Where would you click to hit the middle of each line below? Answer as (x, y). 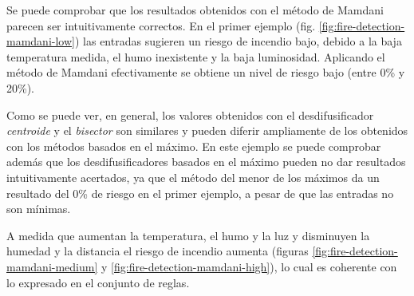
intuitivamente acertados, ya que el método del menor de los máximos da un (193, 177)
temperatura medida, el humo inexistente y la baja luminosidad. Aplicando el (196, 56)
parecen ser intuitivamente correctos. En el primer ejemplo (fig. (161, 25)
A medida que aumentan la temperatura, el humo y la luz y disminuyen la (188, 235)
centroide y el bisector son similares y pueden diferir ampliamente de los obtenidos (207, 130)
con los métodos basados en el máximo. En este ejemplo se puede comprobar (194, 146)
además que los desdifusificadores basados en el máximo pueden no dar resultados (206, 162)
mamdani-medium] (52, 266)
